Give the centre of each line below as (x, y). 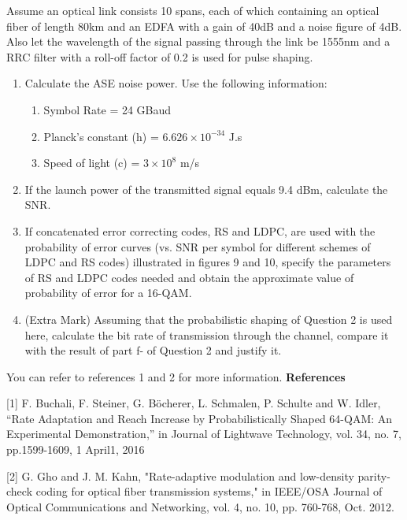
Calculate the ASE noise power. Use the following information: (176, 83)
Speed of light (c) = (92, 163)
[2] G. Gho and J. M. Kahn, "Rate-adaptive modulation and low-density (180, 475)
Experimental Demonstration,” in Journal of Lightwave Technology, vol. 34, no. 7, (204, 434)
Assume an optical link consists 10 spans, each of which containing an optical (193, 10)
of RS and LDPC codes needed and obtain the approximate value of (189, 277)
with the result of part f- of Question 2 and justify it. (153, 350)
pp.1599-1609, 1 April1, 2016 (76, 449)
